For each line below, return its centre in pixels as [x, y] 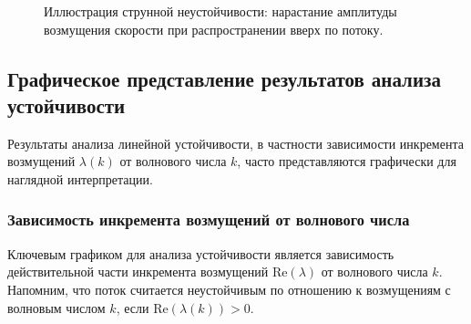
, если [133, 307]
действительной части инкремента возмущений [138, 272]
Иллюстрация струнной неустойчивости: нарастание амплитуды [220, 11]
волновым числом [56, 307]
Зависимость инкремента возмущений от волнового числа [209, 219]
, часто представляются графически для [347, 161]
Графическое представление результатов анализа [224, 78]
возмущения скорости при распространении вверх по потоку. [214, 29]
